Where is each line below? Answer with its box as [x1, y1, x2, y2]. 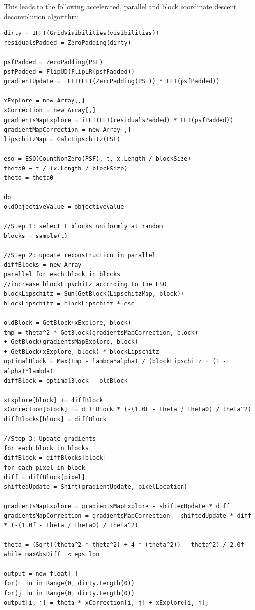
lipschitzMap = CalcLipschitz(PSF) [4, 136, 121, 143]
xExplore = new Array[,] [4, 97, 85, 104]
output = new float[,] [4, 570, 78, 577]
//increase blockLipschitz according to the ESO [4, 280, 167, 288]
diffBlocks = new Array [4, 261, 82, 269]
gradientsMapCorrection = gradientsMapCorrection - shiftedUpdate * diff [4, 512, 252, 519]
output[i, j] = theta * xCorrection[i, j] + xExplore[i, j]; [4, 599, 209, 607]
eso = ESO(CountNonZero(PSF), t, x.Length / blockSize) [4, 155, 191, 162]
